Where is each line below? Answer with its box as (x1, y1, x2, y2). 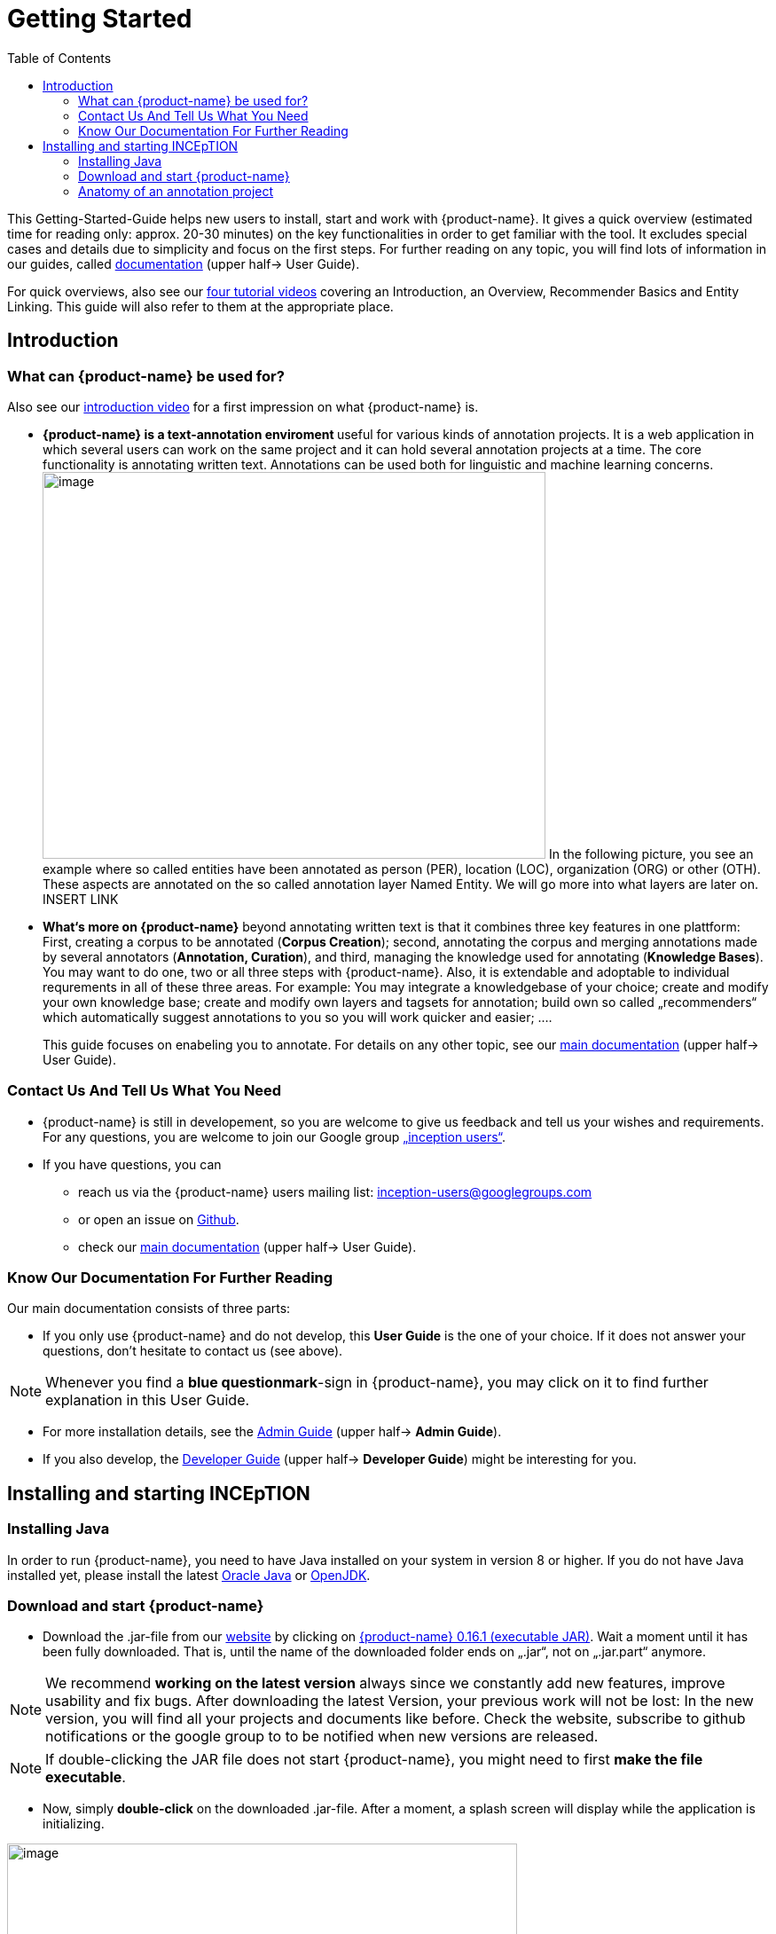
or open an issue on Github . (78, 1211, 239, 1227)
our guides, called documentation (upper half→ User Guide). (7, 256, 360, 271)
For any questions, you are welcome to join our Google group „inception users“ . (43, 1128, 506, 1144)
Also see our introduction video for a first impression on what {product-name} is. (7, 398, 479, 414)
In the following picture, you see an (548, 845, 754, 861)
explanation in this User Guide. (45, 1391, 250, 1410)
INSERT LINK (43, 891, 119, 907)
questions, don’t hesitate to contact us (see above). (43, 1343, 343, 1359)
